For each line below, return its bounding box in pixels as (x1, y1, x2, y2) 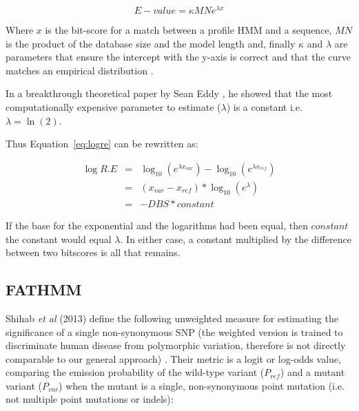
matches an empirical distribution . (6, 63, 154, 77)
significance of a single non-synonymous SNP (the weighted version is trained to (6, 324, 343, 339)
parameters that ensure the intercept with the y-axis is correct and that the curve (6, 50, 351, 64)
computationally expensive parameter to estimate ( (6, 100, 221, 114)
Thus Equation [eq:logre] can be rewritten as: (6, 136, 198, 151)
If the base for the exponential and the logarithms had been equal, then (6, 218, 308, 232)
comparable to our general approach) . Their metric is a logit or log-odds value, (6, 351, 341, 366)
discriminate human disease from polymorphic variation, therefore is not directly (6, 338, 346, 352)
